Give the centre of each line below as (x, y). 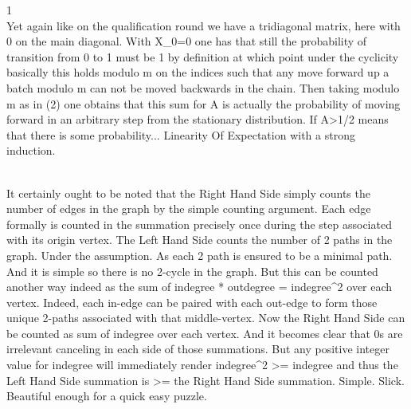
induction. (31, 150)
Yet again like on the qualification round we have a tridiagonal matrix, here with (204, 25)
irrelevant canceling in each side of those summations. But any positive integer (198, 349)
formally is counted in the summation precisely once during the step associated (199, 224)
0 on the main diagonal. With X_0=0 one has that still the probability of (187, 41)
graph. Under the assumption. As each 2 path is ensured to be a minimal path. (200, 255)
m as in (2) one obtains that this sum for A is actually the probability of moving (204, 103)
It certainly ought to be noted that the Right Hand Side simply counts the (188, 193)
